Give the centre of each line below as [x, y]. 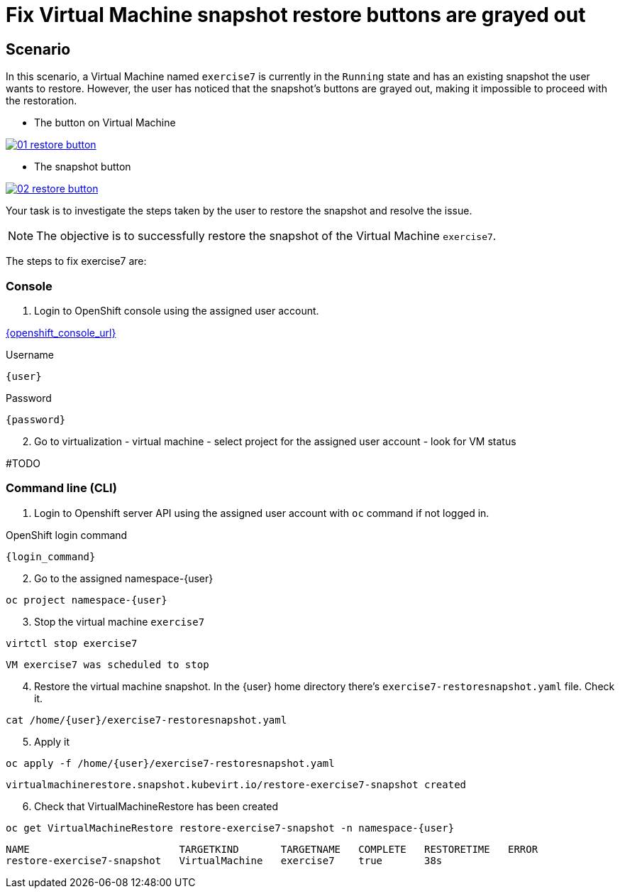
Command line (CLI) [61, 488]
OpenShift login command [67, 535]
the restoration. [41, 101]
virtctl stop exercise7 [72, 643]
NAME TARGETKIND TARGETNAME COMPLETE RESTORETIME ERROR [272, 849]
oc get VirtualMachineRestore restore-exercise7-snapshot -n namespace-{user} [230, 828]
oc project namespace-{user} [87, 600]
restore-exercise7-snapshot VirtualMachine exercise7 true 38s [224, 860]
